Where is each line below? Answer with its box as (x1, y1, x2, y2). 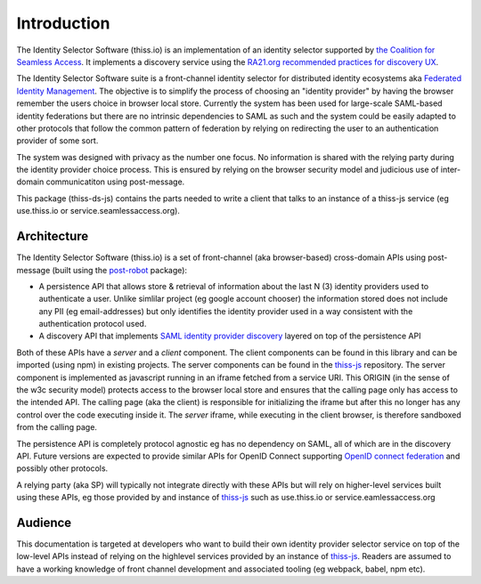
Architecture (16, 229, 89, 244)
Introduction (16, 13, 110, 33)
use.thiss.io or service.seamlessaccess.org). (16, 206, 180, 216)
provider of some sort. (16, 135, 99, 146)
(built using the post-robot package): (52, 264, 187, 275)
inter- (440, 165, 461, 175)
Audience (16, 515, 72, 530)
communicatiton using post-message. (45, 176, 185, 187)
